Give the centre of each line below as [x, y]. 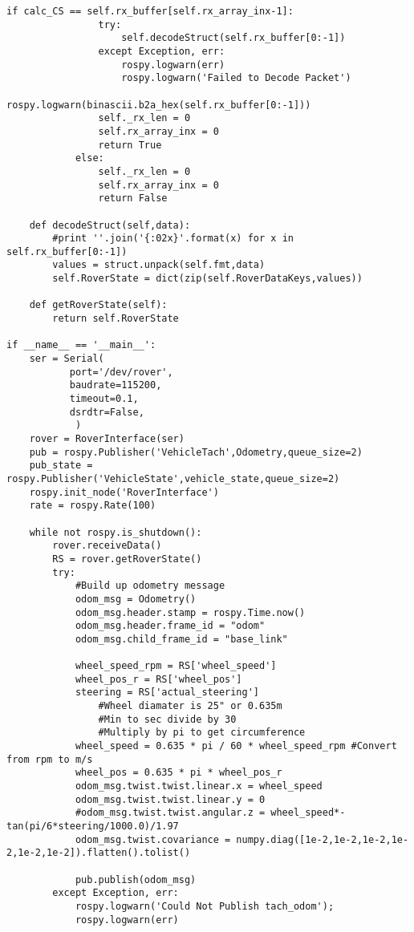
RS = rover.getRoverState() [127, 559]
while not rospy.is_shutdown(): [116, 532]
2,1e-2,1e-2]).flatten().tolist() [99, 853]
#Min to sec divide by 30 [167, 719]
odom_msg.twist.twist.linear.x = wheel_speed [199, 786]
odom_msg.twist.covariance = [153, 839]
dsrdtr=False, [107, 412]
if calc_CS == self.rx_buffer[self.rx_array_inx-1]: [150, 11]
